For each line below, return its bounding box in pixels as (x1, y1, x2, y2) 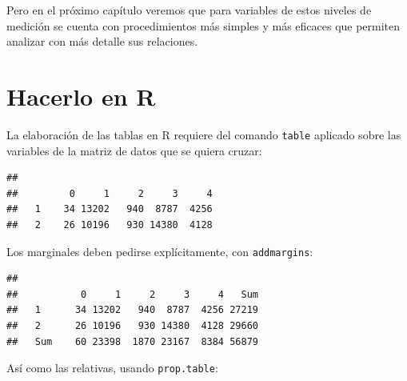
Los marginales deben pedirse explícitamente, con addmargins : (6, 243, 313, 259)
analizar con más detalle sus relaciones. (6, 33, 198, 50)
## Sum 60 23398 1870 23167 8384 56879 (6, 335, 258, 347)
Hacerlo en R (6, 79, 156, 112)
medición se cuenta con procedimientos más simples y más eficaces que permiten (6, 17, 401, 34)
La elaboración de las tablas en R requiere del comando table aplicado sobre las (6, 126, 401, 142)
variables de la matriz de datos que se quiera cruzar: (6, 142, 262, 158)
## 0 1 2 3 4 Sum (6, 288, 258, 300)
